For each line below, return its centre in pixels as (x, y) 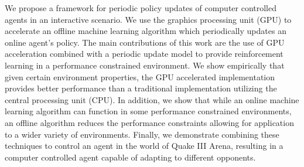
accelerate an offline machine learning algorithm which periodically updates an (146, 31)
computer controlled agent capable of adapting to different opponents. (130, 157)
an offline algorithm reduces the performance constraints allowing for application (149, 122)
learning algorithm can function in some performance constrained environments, (148, 111)
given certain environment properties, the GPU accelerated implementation (140, 76)
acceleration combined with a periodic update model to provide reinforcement (144, 54)
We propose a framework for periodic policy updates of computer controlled (141, 8)
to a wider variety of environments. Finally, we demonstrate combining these (142, 134)
